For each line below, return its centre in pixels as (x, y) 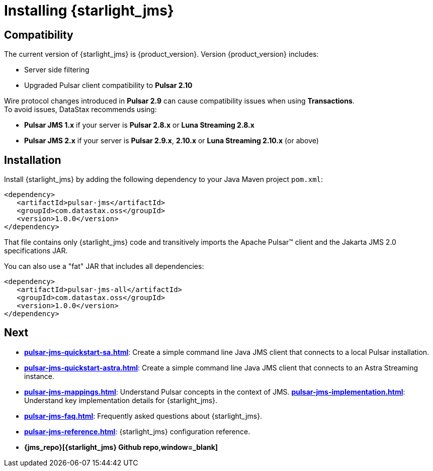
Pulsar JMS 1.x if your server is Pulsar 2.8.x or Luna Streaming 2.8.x (139, 125)
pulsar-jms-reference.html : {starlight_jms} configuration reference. (137, 431)
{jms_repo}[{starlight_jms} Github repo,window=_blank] (121, 447)
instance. (39, 376)
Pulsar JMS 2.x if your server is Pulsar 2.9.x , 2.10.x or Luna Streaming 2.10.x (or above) (171, 141)
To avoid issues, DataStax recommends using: (80, 110)
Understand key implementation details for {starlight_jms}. (121, 400)
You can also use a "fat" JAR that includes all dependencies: (104, 266)
